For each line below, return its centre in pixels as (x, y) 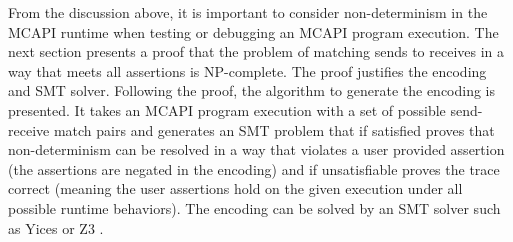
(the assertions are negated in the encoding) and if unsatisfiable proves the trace (254, 168)
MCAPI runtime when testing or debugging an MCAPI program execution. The (253, 31)
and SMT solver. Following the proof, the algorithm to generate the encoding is (252, 90)
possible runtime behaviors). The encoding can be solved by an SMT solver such (254, 207)
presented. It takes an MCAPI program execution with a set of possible (227, 109)
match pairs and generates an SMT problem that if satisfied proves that (274, 129)
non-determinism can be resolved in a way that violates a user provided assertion (256, 149)
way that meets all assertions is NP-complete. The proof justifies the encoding (247, 70)
